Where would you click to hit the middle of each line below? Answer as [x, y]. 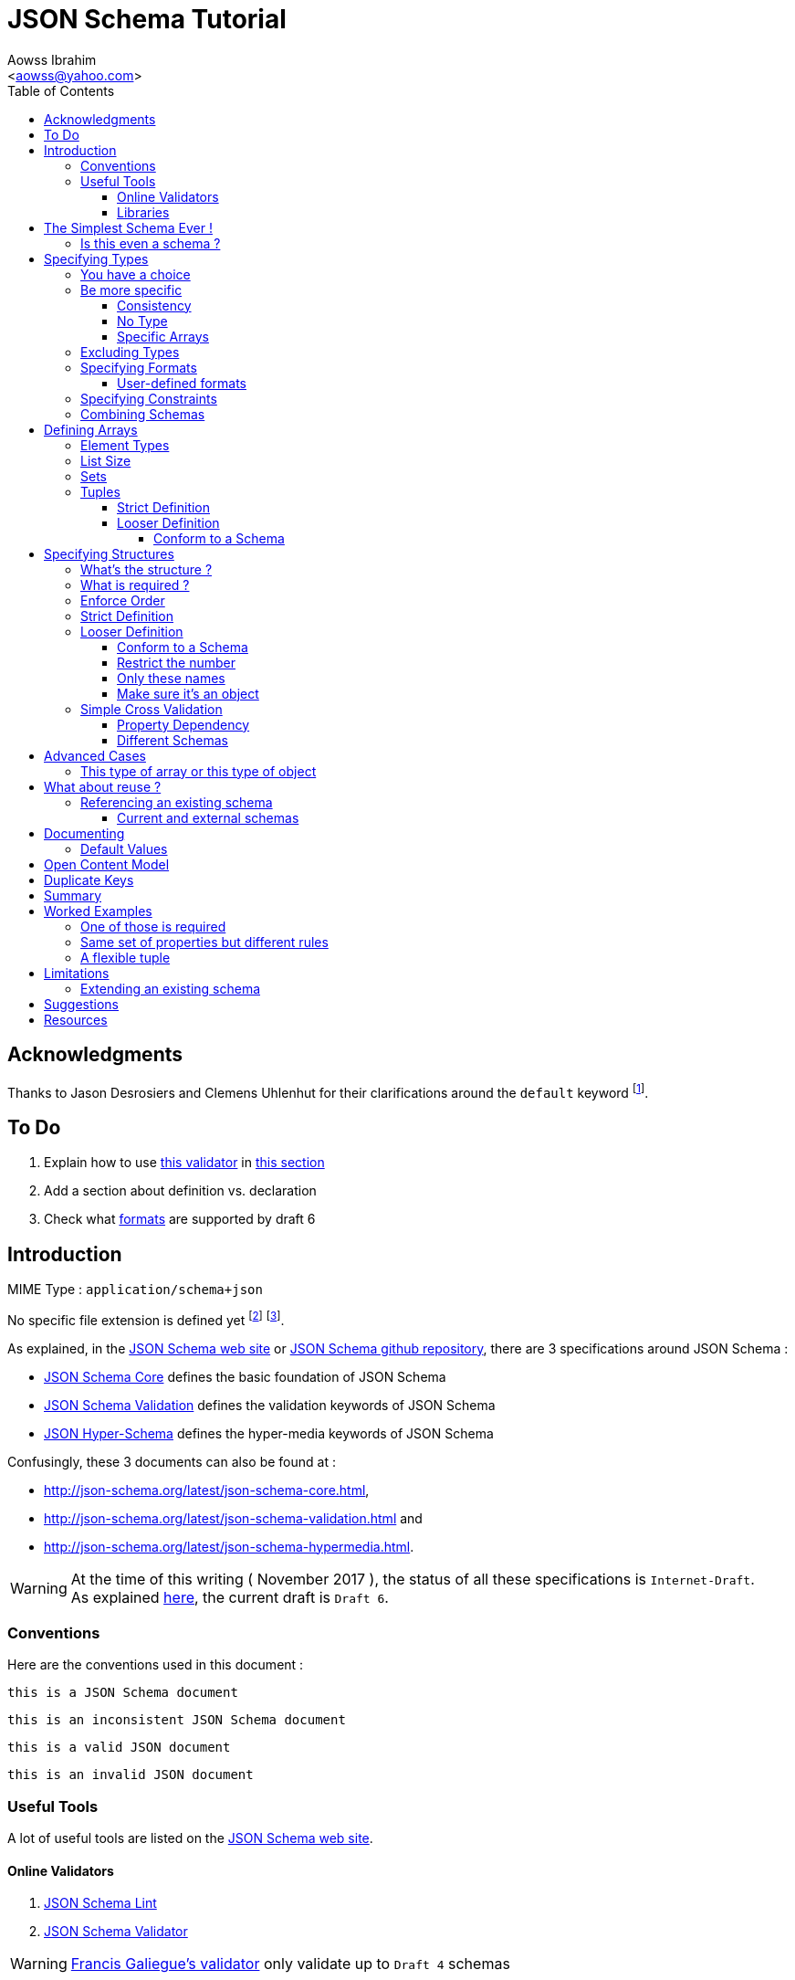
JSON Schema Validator [116, 1932]
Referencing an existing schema [177, 802]
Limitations [77, 973]
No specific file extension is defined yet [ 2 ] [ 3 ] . [146, 1318]
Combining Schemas [143, 414]
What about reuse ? [103, 786]
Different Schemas [173, 740]
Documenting [84, 833]
